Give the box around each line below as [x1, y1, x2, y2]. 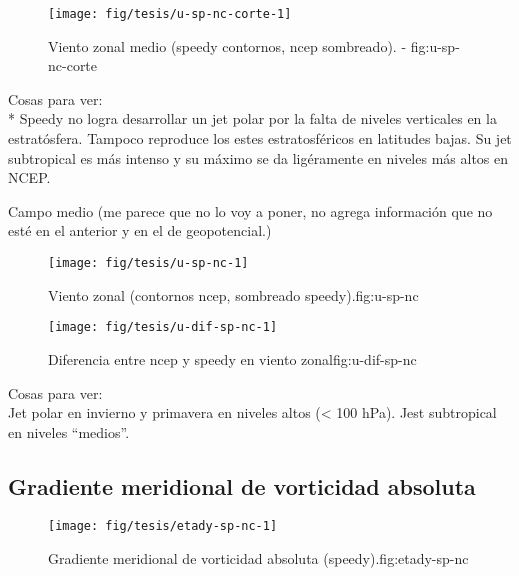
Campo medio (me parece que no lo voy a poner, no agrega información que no [8, 200, 493, 221]
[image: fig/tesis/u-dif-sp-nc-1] [48, 320, 278, 335]
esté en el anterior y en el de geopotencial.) [8, 220, 272, 241]
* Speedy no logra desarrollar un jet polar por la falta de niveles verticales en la [8, 108, 497, 129]
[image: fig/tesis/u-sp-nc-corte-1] [48, 7, 292, 21]
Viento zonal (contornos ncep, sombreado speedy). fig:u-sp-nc [48, 284, 419, 305]
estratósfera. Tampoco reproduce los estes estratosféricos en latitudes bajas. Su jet [8, 128, 512, 149]
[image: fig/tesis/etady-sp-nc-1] [48, 519, 278, 534]
